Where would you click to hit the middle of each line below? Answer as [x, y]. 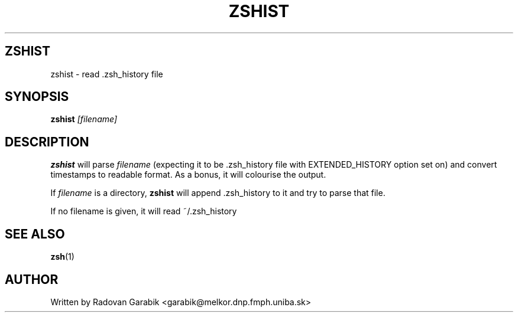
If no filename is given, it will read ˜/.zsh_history [144, 211]
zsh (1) [62, 257]
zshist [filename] [84, 119]
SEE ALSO [35, 234]
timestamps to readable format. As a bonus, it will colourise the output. [188, 175]
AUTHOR [32, 279]
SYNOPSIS [37, 97]
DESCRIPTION [47, 142]
